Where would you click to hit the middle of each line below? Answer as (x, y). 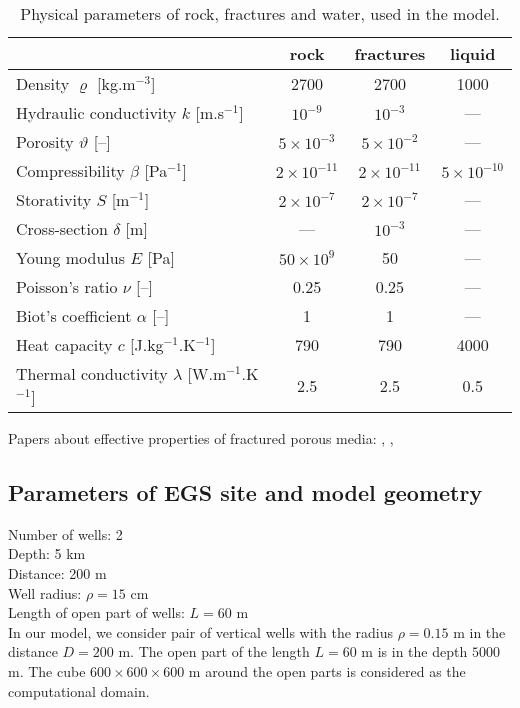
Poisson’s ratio (67, 286)
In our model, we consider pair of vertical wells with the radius (201, 631)
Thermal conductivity (92, 373)
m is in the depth (414, 651)
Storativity (54, 199)
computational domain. (79, 690)
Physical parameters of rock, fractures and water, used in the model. (260, 13)
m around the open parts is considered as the (327, 670)
